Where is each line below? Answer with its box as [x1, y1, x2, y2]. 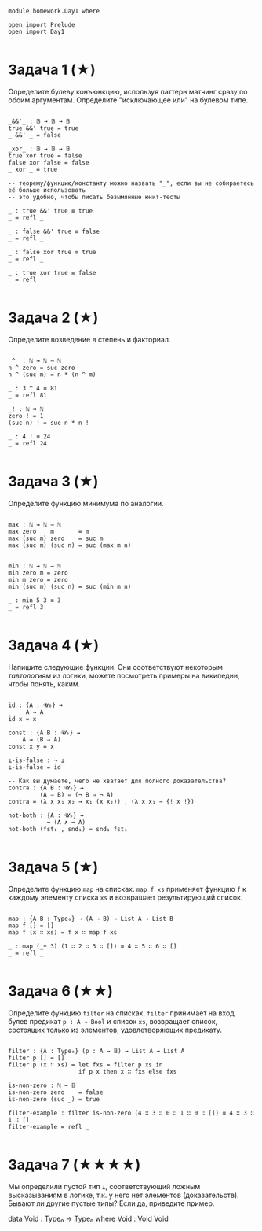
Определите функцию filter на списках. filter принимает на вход [8, 1008, 235, 1018]
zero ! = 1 [8, 412, 44, 420]
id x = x [8, 715, 37, 723]
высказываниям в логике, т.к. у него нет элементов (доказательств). [8, 1190, 239, 1200]
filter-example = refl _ [8, 1122, 89, 1130]
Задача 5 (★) [8, 858, 99, 876]
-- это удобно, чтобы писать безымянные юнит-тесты [8, 193, 180, 201]
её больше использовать [8, 186, 86, 194]
